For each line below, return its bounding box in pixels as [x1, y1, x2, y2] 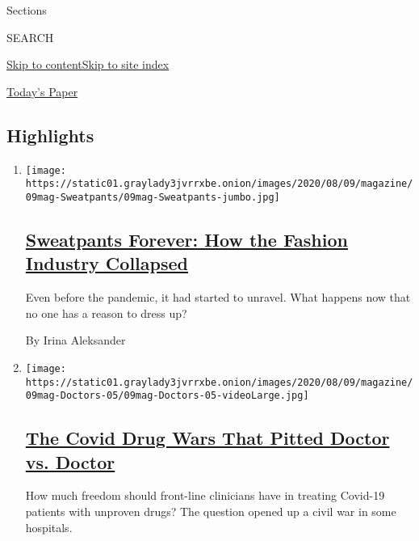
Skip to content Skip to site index [6, 56, 170, 73]
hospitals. [25, 518, 73, 535]
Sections [6, 2, 47, 18]
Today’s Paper [6, 82, 78, 99]
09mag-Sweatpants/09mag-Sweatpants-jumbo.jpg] [25, 191, 280, 203]
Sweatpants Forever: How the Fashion [25, 226, 348, 251]
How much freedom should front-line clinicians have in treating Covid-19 [25, 487, 385, 504]
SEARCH [6, 28, 54, 45]
